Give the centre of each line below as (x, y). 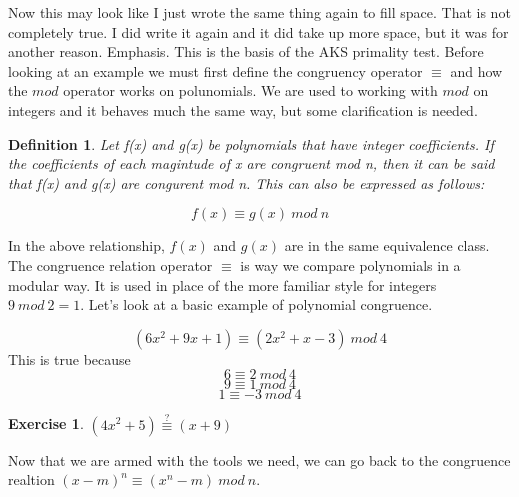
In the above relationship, (86, 245)
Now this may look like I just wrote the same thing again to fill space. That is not (259, 12)
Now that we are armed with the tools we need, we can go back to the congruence (259, 459)
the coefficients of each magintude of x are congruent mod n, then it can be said (251, 163)
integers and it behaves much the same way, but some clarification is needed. (243, 109)
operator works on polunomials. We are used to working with (250, 90)
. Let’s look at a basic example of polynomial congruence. (256, 304)
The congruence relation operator (110, 264)
